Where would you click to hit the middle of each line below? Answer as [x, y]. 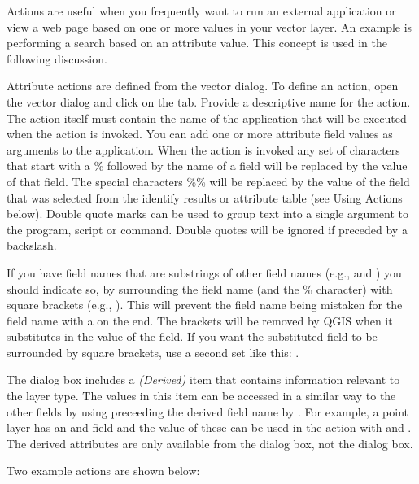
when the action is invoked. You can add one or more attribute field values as [200, 134]
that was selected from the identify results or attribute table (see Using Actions [205, 197]
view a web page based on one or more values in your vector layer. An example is [209, 26]
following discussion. [57, 58]
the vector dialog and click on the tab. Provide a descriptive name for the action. [209, 101]
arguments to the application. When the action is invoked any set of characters [203, 149]
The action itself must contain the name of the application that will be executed [207, 118]
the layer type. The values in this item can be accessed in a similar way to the [201, 396]
